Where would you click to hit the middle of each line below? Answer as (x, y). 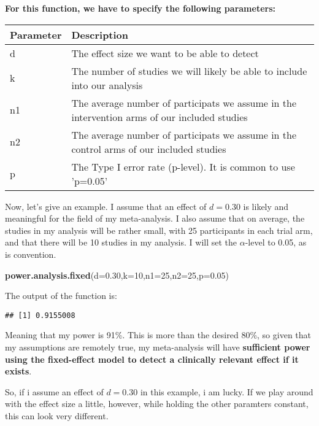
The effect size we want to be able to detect (165, 53)
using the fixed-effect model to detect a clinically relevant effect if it (152, 359)
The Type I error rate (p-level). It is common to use (183, 166)
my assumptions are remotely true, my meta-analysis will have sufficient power (158, 347)
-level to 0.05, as (276, 242)
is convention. (31, 254)
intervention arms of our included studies (159, 117)
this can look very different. (57, 415)
